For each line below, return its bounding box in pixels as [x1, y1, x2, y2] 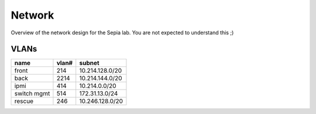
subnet [79, 59, 99, 67]
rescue [14, 97, 34, 105]
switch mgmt [14, 90, 50, 98]
